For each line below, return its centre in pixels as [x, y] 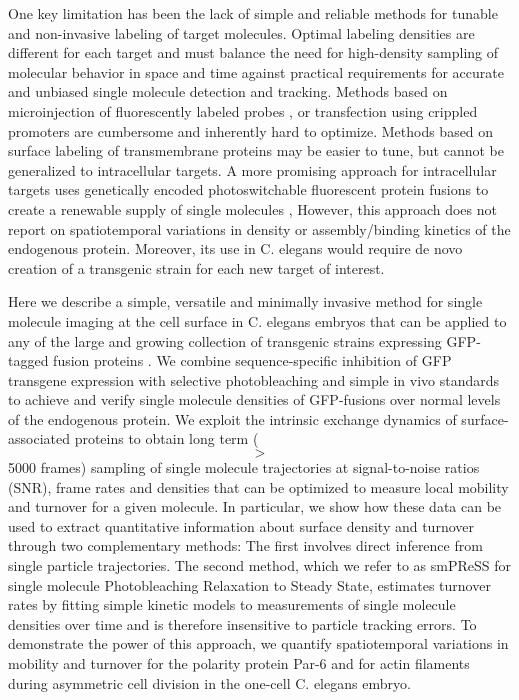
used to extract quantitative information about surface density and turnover [241, 525]
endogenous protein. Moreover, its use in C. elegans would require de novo [235, 248]
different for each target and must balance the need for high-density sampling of [253, 52]
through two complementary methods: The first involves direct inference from [245, 545]
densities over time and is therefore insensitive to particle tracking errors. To [242, 623]
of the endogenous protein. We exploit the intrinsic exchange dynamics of [232, 418]
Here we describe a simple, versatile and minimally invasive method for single [245, 301]
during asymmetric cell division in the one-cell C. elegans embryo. [209, 682]
